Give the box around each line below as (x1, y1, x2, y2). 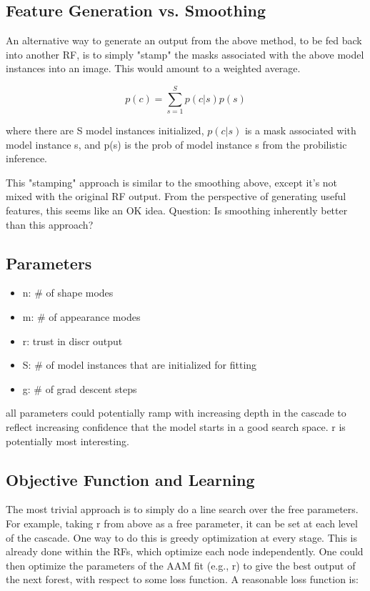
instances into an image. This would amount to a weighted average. (6, 61, 301, 76)
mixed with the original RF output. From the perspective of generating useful (6, 189, 346, 204)
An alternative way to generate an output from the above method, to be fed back (6, 33, 362, 48)
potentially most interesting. (6, 433, 129, 448)
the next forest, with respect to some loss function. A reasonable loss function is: (6, 572, 359, 587)
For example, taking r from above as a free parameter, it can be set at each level (6, 516, 358, 531)
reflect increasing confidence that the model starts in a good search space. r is (6, 419, 346, 434)
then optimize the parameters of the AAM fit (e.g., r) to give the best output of (6, 557, 356, 572)
